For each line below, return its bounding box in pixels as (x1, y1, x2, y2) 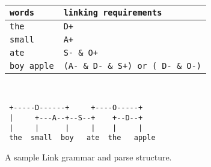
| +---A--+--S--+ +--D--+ (9, 113, 143, 122)
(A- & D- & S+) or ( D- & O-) (63, 61, 201, 71)
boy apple (10, 61, 54, 71)
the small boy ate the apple (9, 133, 156, 142)
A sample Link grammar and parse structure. (5, 150, 172, 163)
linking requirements (63, 8, 162, 17)
